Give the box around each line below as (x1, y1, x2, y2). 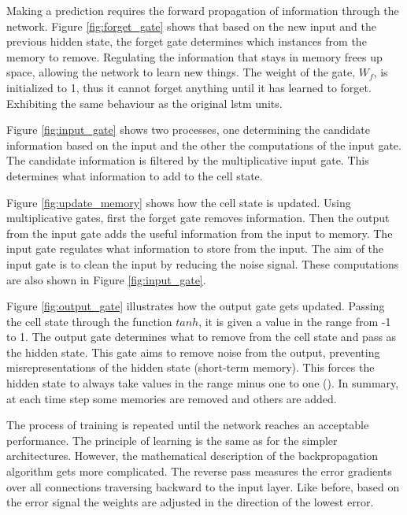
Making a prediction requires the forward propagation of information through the (6, 2, 399, 18)
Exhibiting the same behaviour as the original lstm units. (6, 94, 283, 111)
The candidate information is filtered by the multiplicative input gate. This (6, 152, 369, 169)
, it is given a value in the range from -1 (198, 313, 391, 329)
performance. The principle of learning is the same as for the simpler (6, 432, 338, 448)
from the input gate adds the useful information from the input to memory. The (6, 224, 393, 241)
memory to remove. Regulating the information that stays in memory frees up (6, 48, 383, 65)
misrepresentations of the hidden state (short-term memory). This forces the (6, 359, 375, 376)
